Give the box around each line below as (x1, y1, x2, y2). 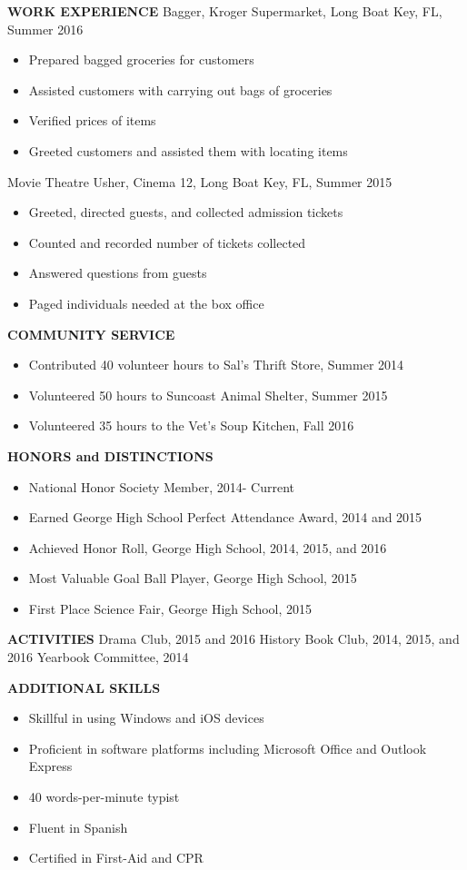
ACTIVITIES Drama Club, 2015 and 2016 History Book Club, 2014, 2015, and (7, 629, 460, 648)
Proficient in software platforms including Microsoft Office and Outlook (28, 738, 427, 757)
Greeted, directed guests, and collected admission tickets (28, 203, 343, 222)
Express (28, 756, 73, 776)
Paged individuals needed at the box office (28, 293, 264, 312)
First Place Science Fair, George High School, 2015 (28, 598, 313, 618)
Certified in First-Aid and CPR (28, 848, 204, 867)
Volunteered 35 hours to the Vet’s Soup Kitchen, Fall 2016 (28, 416, 354, 435)
